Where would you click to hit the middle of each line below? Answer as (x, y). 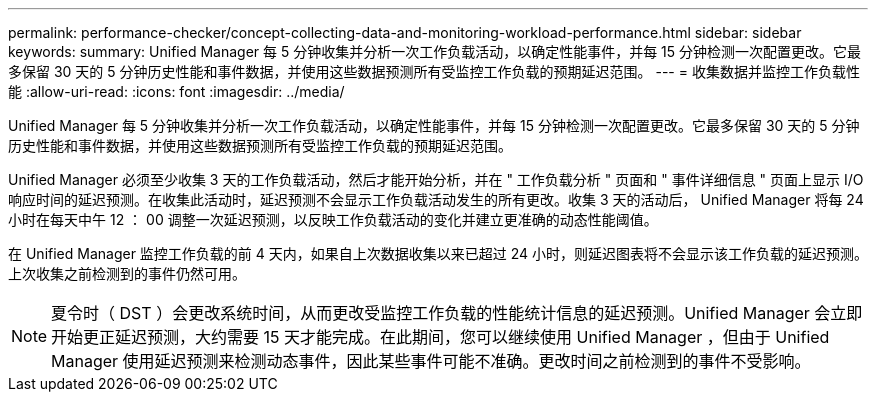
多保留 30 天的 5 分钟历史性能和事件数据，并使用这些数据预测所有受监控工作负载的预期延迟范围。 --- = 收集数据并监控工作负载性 (434, 71)
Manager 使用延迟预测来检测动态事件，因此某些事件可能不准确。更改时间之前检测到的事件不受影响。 (431, 361)
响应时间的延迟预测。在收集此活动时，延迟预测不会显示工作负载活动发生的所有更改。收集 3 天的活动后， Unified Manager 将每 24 (436, 199)
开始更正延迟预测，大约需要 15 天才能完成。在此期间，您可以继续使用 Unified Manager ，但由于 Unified (440, 337)
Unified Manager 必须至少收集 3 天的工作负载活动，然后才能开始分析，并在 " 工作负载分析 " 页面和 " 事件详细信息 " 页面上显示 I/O (436, 179)
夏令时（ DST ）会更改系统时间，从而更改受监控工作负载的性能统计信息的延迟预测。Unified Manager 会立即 (457, 313)
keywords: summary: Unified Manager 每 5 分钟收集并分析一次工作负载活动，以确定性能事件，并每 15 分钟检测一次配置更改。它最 (435, 51)
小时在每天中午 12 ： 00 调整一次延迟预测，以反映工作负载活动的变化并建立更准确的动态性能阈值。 (333, 219)
